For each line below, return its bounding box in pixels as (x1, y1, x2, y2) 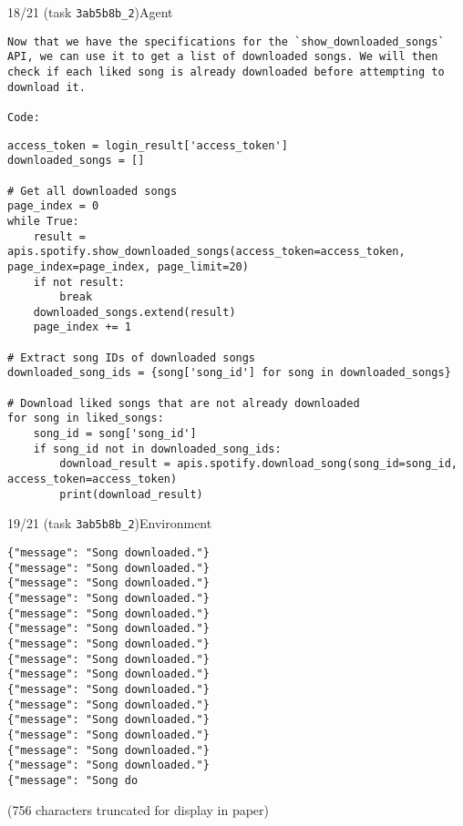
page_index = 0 (7, 199, 99, 213)
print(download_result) (59, 487, 203, 501)
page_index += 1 (33, 321, 132, 334)
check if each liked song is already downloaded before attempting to (7, 65, 445, 78)
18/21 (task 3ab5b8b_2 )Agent (7, 3, 173, 21)
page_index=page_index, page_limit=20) (7, 260, 249, 273)
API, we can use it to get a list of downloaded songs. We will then (7, 50, 438, 64)
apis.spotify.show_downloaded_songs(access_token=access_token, (7, 245, 406, 259)
